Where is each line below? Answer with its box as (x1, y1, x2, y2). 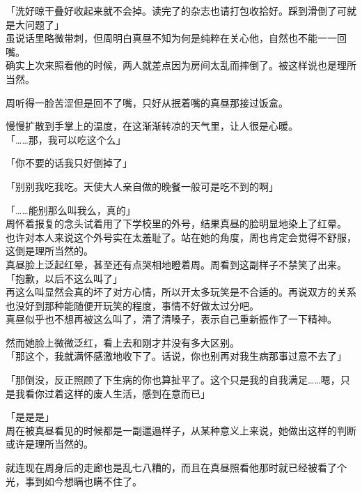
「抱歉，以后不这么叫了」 (6, 271, 123, 285)
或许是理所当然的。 (6, 437, 93, 451)
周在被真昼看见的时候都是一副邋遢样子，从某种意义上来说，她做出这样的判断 (6, 423, 356, 437)
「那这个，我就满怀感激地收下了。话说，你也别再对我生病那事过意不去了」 (6, 349, 347, 363)
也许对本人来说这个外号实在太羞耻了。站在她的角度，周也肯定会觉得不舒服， (6, 229, 356, 244)
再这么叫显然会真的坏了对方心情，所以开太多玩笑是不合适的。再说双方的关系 (6, 285, 356, 299)
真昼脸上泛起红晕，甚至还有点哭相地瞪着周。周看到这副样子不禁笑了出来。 (6, 257, 347, 271)
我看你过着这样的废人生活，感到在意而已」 (15, 386, 210, 400)
